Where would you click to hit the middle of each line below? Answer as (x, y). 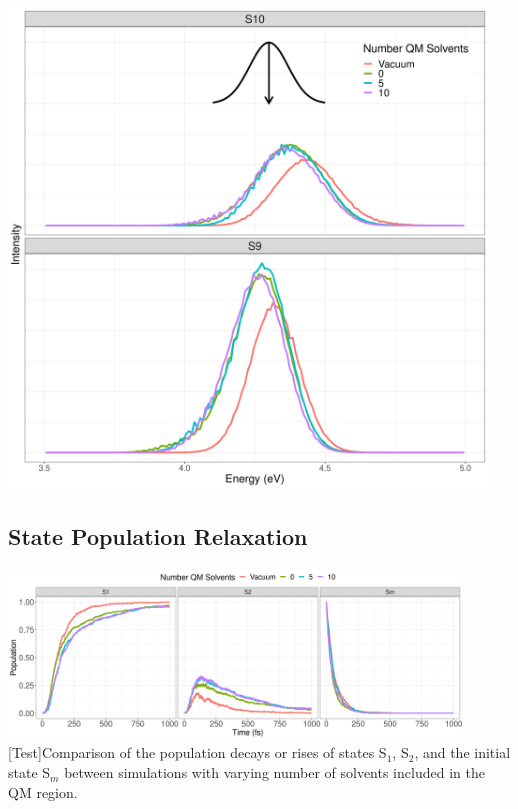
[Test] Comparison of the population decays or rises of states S (197, 752)
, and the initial (462, 752)
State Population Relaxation (158, 535)
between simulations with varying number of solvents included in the (274, 772)
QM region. (43, 791)
